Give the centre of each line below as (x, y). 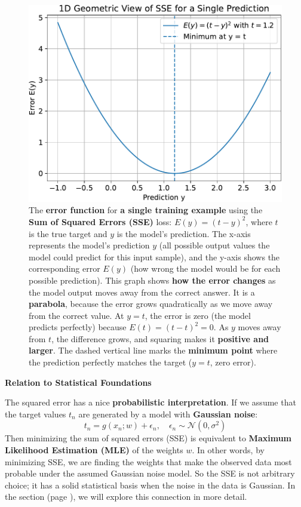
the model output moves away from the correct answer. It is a (142, 292)
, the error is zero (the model (198, 315)
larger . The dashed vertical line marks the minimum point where (153, 350)
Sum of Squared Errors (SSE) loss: (100, 221)
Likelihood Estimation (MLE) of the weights (94, 450)
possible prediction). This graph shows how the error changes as (152, 280)
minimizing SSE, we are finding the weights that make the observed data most (148, 461)
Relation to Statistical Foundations (78, 382)
